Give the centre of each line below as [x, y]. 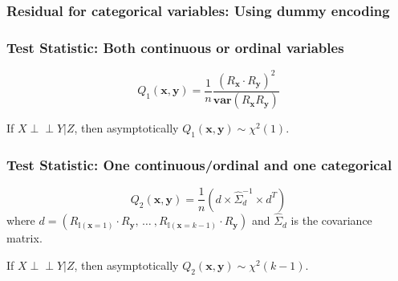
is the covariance [331, 220]
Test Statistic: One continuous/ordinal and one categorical [199, 165]
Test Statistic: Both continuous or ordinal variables [175, 47]
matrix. [24, 238]
